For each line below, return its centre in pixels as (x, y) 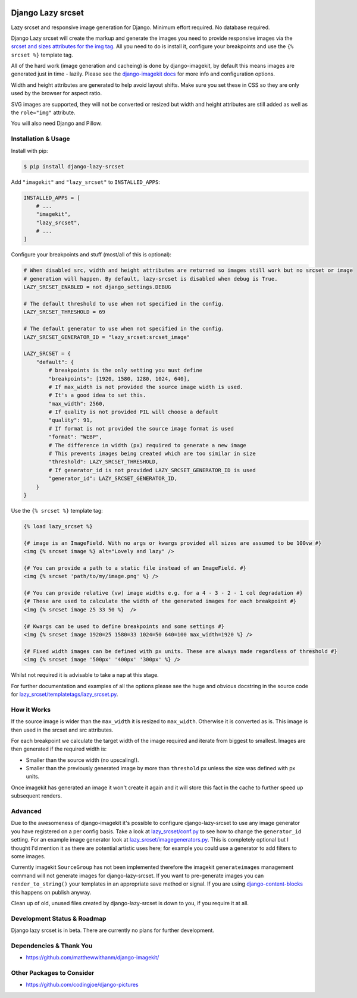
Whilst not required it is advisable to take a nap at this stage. (85, 675)
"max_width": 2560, (77, 404)
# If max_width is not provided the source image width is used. (146, 387)
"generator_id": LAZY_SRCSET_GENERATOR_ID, (113, 478)
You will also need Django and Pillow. (57, 123)
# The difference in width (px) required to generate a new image (148, 445)
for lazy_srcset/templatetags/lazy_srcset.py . (65, 694)
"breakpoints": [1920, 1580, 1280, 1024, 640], (119, 379)
